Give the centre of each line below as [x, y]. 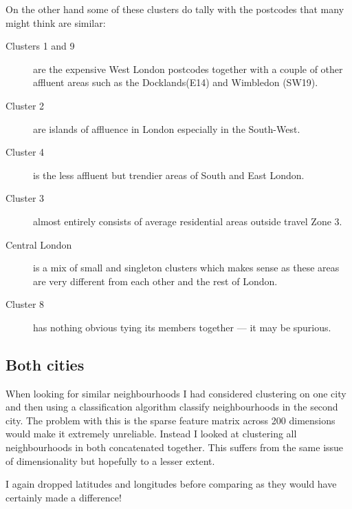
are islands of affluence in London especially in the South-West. [167, 128]
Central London [39, 244]
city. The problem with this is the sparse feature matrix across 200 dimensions [170, 420]
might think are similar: [56, 22]
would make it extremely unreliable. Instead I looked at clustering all [151, 434]
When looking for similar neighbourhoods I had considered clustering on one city [176, 393]
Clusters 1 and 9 [40, 46]
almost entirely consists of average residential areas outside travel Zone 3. [188, 221]
